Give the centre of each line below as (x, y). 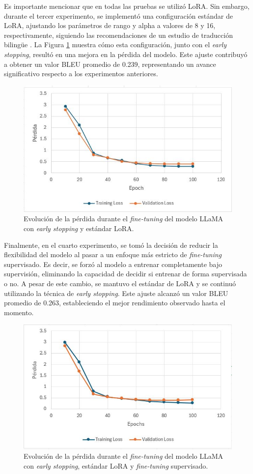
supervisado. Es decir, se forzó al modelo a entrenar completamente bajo (113, 264)
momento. (19, 312)
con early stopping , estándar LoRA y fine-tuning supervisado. (116, 465)
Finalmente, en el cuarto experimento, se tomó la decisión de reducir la (111, 245)
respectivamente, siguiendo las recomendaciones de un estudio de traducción (118, 35)
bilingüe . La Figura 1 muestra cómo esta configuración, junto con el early (115, 44)
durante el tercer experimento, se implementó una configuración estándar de (118, 15)
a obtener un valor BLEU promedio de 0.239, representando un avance (110, 64)
